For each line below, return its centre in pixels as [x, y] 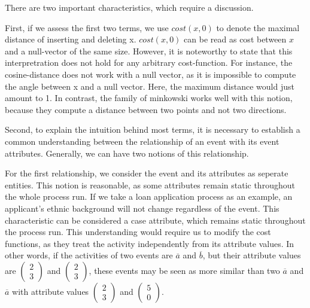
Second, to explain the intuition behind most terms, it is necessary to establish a [153, 129]
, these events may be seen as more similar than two [184, 270]
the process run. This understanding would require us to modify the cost [138, 232]
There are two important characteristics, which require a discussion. [129, 7]
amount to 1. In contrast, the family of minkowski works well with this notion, [149, 98]
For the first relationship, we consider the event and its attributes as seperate [147, 173]
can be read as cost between [235, 39]
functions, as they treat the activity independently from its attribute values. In [150, 243]
